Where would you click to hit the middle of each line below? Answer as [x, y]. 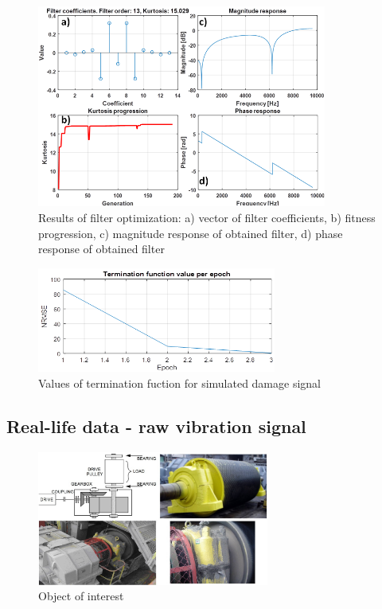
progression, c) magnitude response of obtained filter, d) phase [191, 233]
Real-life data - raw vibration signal [156, 426]
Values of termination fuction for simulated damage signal [179, 383]
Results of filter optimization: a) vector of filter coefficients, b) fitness [207, 217]
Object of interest [81, 596]
